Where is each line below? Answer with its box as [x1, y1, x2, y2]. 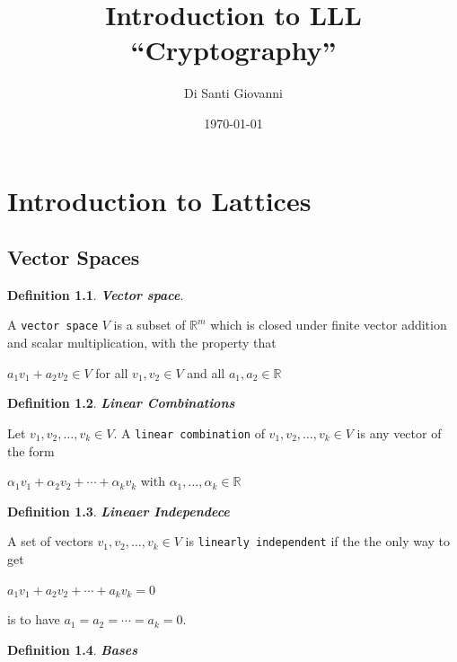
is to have [7, 610, 60, 629]
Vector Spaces [7, 243, 140, 271]
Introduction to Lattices [7, 181, 312, 218]
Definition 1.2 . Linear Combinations [7, 393, 235, 412]
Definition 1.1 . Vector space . [7, 285, 184, 304]
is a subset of [113, 315, 186, 334]
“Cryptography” [130, 31, 337, 68]
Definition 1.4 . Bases [7, 640, 138, 658]
